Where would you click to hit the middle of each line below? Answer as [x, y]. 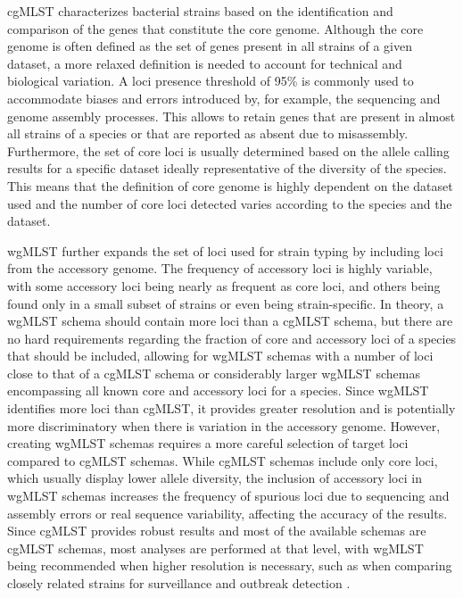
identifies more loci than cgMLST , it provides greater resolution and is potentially [231, 408]
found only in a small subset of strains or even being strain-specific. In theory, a [226, 303]
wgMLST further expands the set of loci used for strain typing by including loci [225, 250]
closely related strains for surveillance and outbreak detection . [179, 583]
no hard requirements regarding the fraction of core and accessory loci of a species [232, 338]
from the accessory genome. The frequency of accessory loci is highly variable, [220, 268]
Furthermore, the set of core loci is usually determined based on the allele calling [228, 150]
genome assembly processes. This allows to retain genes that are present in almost [231, 116]
